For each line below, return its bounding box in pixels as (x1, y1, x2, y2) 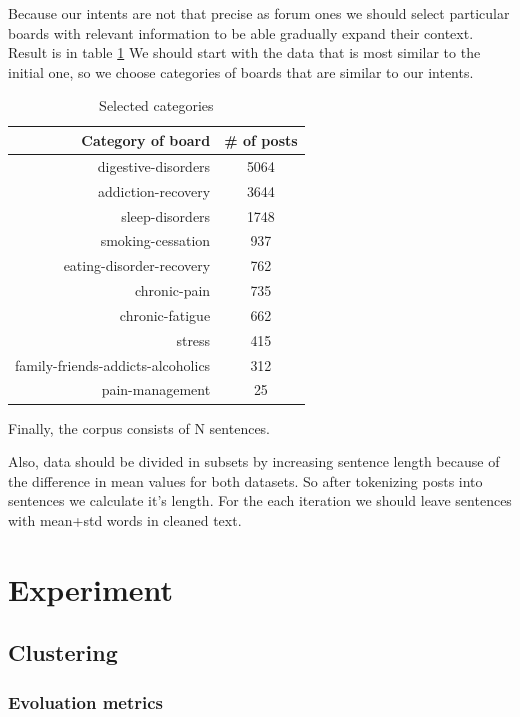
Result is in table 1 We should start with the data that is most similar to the (8, 42, 481, 63)
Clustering (8, 637, 118, 668)
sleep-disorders (121, 205, 211, 226)
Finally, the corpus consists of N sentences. (8, 417, 271, 438)
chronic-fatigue (119, 304, 211, 325)
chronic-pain (135, 280, 211, 301)
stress (176, 329, 211, 350)
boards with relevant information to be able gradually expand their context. (8, 22, 474, 43)
